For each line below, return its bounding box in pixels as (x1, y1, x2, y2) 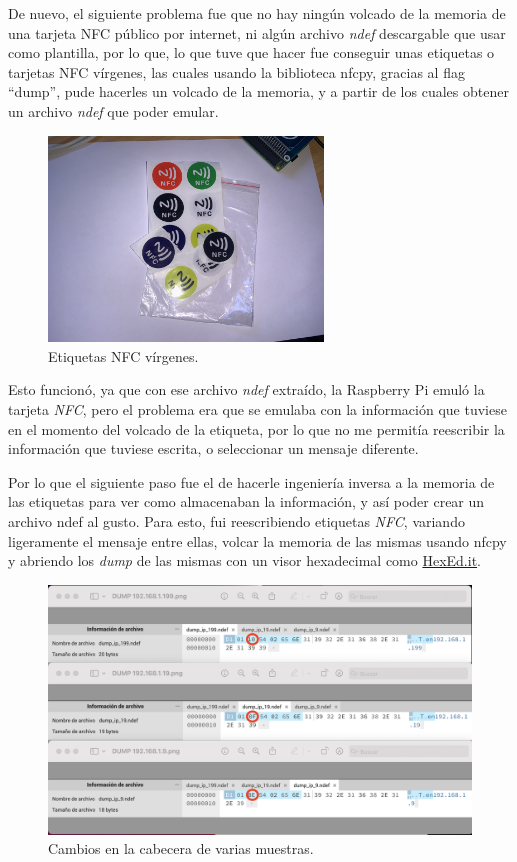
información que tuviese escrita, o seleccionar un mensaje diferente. (8, 438, 419, 459)
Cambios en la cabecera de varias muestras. (48, 838, 314, 859)
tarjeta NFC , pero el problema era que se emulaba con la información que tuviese (8, 399, 507, 420)
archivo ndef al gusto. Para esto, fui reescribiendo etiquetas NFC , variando (8, 511, 465, 531)
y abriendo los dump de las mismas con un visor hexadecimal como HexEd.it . (8, 550, 481, 571)
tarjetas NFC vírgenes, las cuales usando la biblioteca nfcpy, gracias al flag (8, 61, 465, 82)
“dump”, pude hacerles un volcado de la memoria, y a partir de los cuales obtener (8, 81, 509, 102)
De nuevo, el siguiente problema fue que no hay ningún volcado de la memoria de (8, 3, 506, 23)
